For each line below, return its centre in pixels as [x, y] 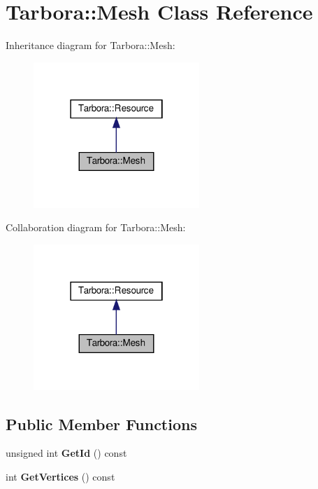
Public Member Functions [101, 423]
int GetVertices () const [60, 477]
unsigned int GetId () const [66, 453]
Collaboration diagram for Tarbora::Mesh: [96, 227]
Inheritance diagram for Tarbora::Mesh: [91, 45]
